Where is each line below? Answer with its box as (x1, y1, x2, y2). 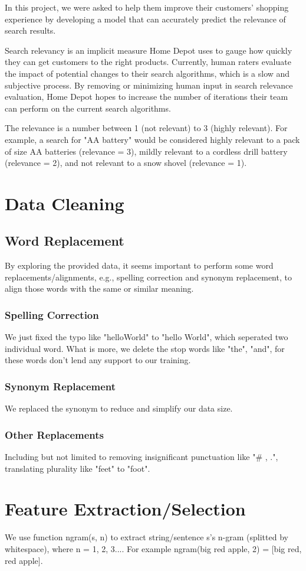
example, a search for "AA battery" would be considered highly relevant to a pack (5, 133, 300, 145)
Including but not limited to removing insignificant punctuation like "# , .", (5, 451, 278, 463)
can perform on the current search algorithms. (5, 102, 171, 114)
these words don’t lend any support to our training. (5, 354, 191, 366)
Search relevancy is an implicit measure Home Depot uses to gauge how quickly (5, 44, 292, 56)
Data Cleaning (5, 191, 124, 215)
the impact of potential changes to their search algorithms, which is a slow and (5, 67, 290, 79)
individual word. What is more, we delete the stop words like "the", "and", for (5, 342, 285, 354)
